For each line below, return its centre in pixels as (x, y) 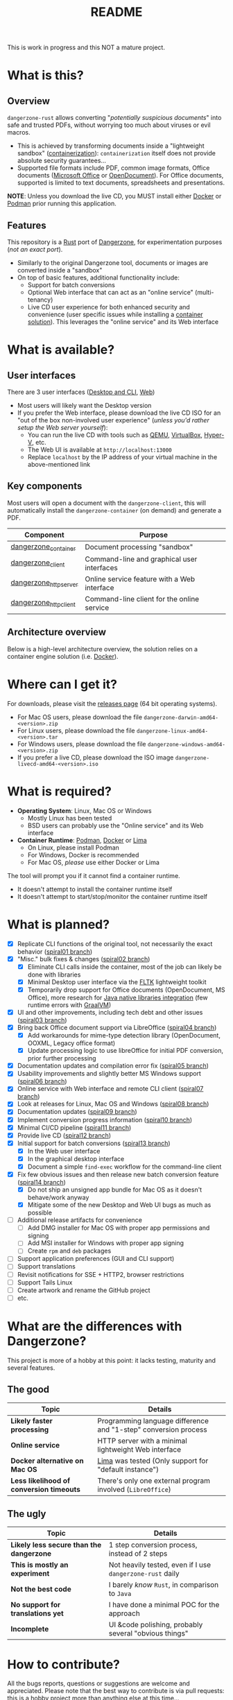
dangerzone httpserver (44, 583)
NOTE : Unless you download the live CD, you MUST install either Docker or (114, 196)
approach (124, 1613)
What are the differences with (95, 1326)
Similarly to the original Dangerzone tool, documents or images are (113, 263)
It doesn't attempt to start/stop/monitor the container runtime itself (112, 896)
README (116, 12)
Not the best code (41, 1589)
